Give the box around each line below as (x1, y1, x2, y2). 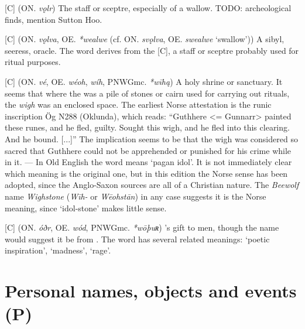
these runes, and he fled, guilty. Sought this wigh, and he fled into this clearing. (5, 121, 290, 133)
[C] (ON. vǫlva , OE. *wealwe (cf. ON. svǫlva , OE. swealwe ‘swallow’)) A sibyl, (5, 33, 285, 45)
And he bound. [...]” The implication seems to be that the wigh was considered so (5, 132, 298, 145)
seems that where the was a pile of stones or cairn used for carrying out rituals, (5, 87, 290, 99)
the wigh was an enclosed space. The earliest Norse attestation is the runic (5, 98, 272, 111)
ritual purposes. (5, 56, 61, 68)
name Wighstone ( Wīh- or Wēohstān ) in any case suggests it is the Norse (5, 190, 266, 202)
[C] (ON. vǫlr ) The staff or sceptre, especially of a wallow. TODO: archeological (5, 2, 292, 13)
